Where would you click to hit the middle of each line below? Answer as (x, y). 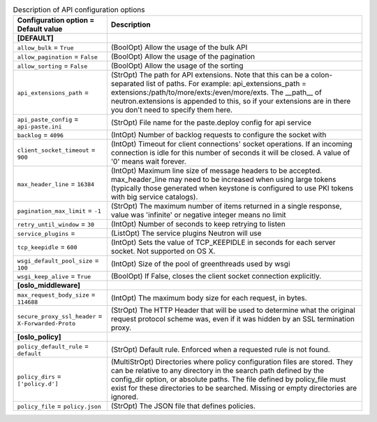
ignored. (125, 397)
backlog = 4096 (40, 135)
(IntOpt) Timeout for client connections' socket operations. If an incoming (231, 144)
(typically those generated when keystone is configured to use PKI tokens (232, 188)
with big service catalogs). (154, 197)
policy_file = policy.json (59, 406)
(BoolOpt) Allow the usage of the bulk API (179, 48)
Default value (40, 29)
